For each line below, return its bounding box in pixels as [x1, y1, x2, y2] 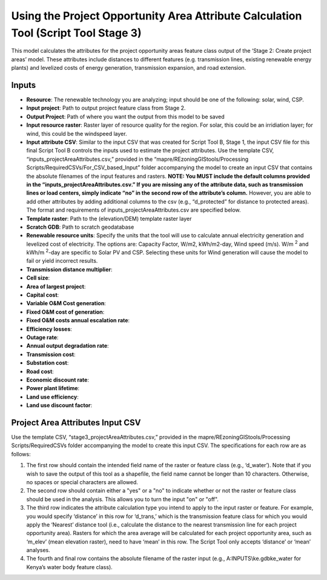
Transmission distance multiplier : [26, 266, 113, 273]
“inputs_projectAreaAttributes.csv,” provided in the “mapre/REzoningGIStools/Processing [26, 155, 249, 163]
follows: [11, 450, 31, 457]
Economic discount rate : [26, 376, 89, 383]
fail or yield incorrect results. [26, 257, 98, 265]
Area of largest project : [26, 283, 86, 290]
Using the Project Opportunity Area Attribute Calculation [11, 9, 302, 22]
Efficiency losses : [26, 325, 73, 332]
